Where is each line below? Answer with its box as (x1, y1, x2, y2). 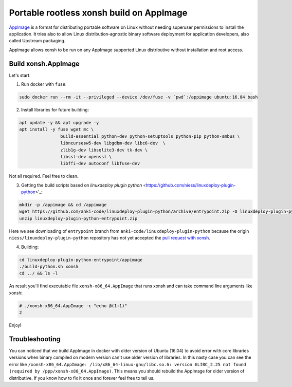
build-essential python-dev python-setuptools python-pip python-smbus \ (60, 133, 240, 139)
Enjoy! (9, 322, 22, 328)
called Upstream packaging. (9, 38, 66, 44)
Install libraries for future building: (21, 107, 89, 112)
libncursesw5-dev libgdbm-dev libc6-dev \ (60, 140, 166, 146)
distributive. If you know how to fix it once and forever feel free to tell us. (9, 375, 155, 381)
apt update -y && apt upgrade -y (19, 120, 99, 125)
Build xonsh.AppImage (9, 59, 80, 68)
